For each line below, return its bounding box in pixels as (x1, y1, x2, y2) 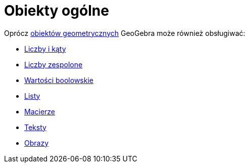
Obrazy (24, 138, 49, 147)
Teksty (24, 122, 46, 132)
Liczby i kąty (24, 44, 66, 53)
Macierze (24, 107, 56, 116)
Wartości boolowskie (24, 75, 93, 85)
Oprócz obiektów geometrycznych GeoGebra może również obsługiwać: (4, 28, 245, 37)
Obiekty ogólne (4, 2, 109, 19)
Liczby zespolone (24, 60, 83, 69)
